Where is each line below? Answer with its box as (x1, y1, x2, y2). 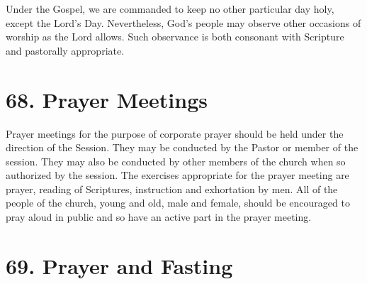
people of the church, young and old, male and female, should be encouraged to (6, 195, 350, 210)
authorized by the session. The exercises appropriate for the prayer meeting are (6, 168, 349, 182)
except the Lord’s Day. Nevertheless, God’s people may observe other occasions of (6, 15, 361, 30)
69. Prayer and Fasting (6, 251, 233, 280)
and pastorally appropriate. (6, 43, 125, 58)
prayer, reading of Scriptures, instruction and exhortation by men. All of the (6, 181, 338, 196)
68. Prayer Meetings (6, 84, 208, 114)
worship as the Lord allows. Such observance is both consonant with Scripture (6, 29, 344, 44)
